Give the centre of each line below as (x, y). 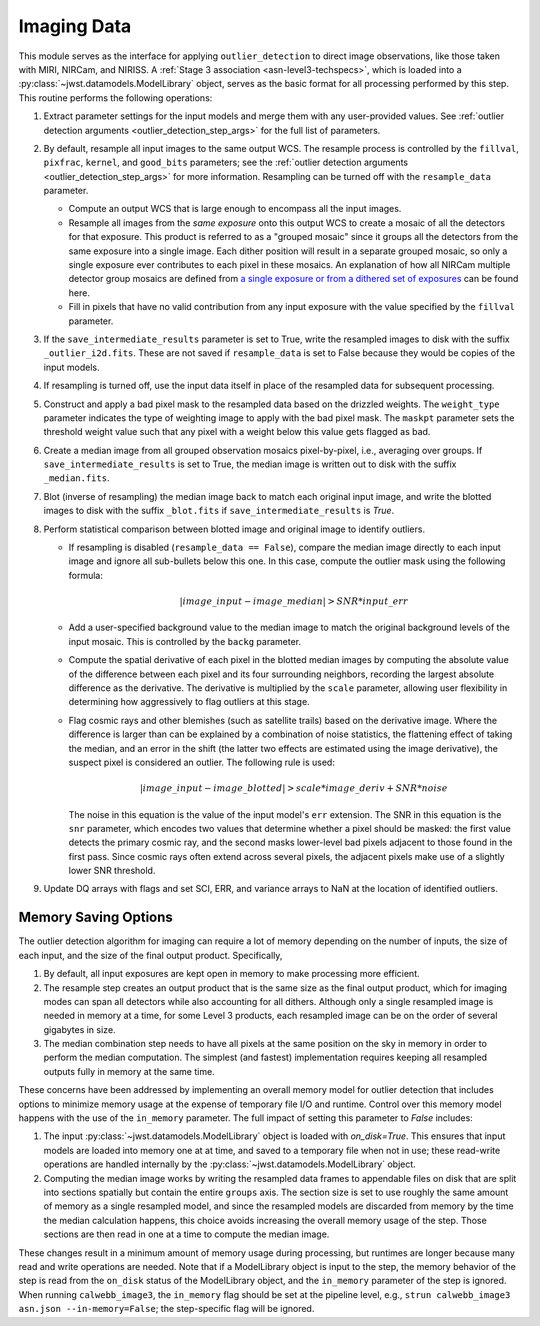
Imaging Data (75, 26)
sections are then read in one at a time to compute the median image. (186, 1234)
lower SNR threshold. (112, 871)
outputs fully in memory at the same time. (129, 1071)
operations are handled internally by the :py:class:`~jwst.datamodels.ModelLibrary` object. (230, 1164)
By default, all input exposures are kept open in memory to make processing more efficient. (231, 974)
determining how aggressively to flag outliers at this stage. (189, 702)
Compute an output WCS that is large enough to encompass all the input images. (235, 209)
